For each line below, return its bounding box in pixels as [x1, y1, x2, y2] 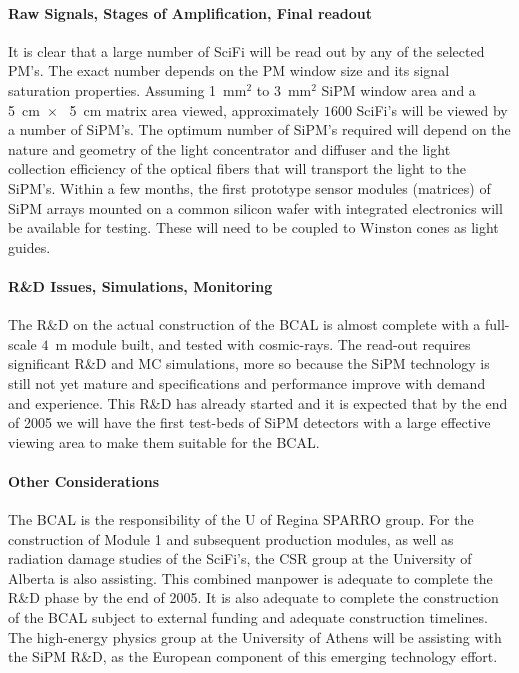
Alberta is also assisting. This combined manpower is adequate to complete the [8, 567, 493, 588]
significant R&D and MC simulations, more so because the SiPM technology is [8, 353, 490, 374]
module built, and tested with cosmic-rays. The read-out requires [71, 333, 471, 354]
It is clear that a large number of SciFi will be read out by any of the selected [8, 40, 485, 61]
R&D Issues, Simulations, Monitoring [8, 275, 273, 296]
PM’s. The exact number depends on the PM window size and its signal [8, 60, 450, 81]
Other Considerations [8, 470, 159, 491]
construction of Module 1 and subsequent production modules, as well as [8, 528, 454, 549]
